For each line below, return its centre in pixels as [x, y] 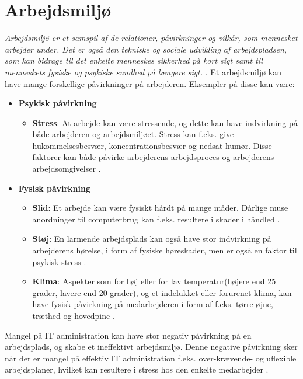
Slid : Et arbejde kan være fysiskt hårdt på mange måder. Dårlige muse [160, 208]
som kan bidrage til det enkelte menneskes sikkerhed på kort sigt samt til [134, 60]
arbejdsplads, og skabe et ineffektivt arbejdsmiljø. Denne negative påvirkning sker [151, 347]
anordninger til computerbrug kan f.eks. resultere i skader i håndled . [156, 219]
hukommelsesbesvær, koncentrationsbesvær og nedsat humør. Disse [152, 145]
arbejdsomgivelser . [67, 168]
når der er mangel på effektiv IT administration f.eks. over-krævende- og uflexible [151, 358]
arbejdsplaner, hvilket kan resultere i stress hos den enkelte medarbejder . [137, 369]
